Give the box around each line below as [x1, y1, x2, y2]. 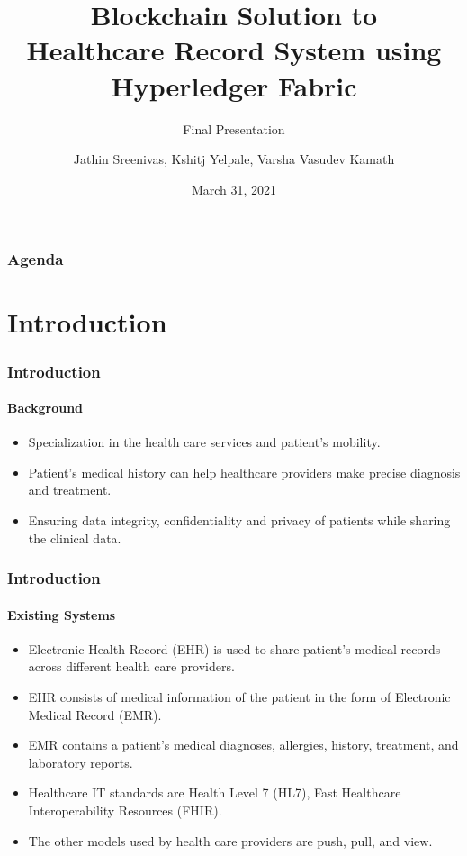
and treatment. [28, 480, 112, 499]
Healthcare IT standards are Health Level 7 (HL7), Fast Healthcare [28, 783, 401, 802]
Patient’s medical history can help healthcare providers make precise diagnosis [28, 462, 461, 481]
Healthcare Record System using [26, 32, 442, 68]
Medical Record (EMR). [28, 705, 162, 724]
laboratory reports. [28, 752, 133, 771]
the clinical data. [28, 528, 121, 547]
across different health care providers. [28, 657, 235, 676]
